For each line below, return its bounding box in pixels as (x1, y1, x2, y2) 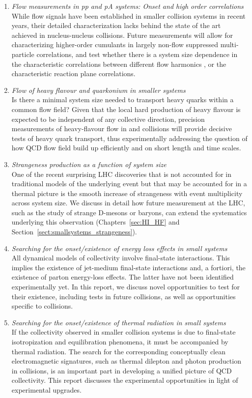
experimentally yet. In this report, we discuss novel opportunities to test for (11, 282, 240, 292)
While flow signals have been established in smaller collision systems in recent (11, 10, 246, 21)
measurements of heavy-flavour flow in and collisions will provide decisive (11, 123, 232, 134)
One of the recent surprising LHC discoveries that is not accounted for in (11, 169, 231, 179)
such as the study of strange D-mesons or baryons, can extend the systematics (11, 207, 247, 217)
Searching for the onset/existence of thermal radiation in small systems (11, 317, 226, 327)
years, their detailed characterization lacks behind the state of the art (11, 20, 221, 30)
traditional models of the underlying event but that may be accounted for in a (11, 178, 247, 189)
